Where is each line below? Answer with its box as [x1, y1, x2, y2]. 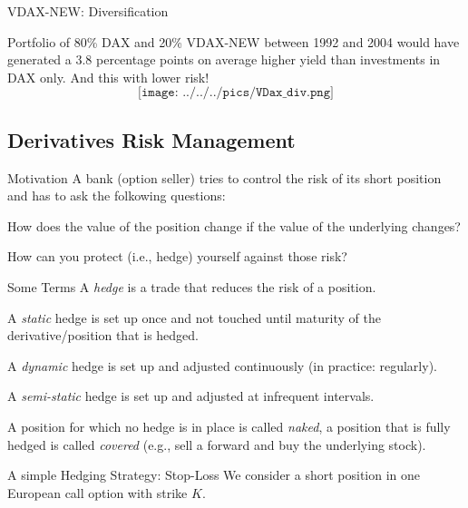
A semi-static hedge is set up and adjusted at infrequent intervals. [7, 386, 375, 405]
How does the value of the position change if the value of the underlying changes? [7, 216, 461, 235]
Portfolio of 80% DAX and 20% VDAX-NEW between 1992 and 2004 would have [7, 32, 460, 51]
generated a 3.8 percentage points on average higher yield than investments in [7, 50, 441, 69]
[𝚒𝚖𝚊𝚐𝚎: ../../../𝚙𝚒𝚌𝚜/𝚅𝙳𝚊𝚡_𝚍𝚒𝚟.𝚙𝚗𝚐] [138, 86, 334, 100]
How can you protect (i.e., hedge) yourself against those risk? [7, 247, 347, 266]
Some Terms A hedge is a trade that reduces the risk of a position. [7, 277, 376, 296]
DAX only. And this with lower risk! [7, 67, 210, 86]
